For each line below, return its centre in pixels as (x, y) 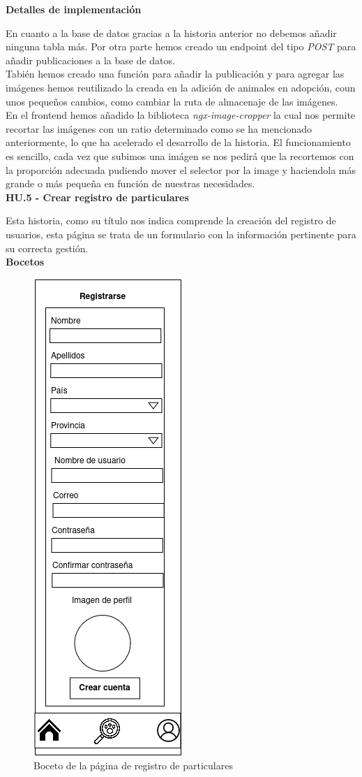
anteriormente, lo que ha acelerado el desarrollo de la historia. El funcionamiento (178, 142)
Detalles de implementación (74, 9)
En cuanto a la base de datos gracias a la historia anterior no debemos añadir (171, 32)
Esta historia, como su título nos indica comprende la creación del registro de (171, 220)
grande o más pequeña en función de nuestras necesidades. (130, 183)
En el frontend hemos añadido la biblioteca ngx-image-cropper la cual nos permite (181, 115)
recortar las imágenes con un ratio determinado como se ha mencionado (159, 128)
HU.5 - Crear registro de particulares (97, 197)
